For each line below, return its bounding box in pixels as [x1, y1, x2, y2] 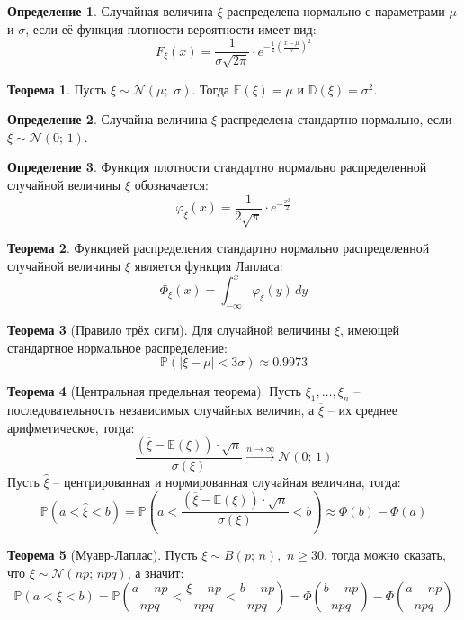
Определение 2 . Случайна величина [7, 110, 208, 129]
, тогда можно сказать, [324, 544, 446, 563]
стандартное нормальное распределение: [7, 337, 228, 356]
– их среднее [327, 400, 397, 418]
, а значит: [127, 562, 184, 581]
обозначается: [134, 175, 209, 194]
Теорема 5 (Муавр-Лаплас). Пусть [7, 544, 198, 563]
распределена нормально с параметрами [227, 2, 445, 20]
